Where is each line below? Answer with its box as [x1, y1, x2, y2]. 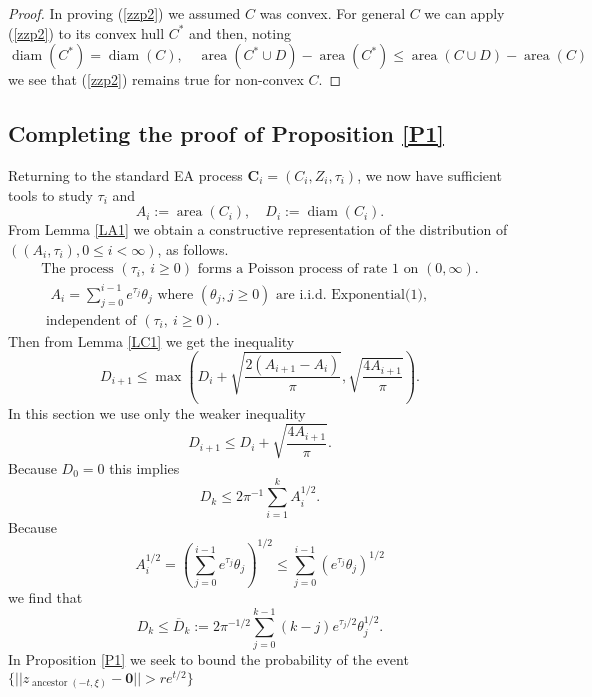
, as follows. [157, 238, 229, 259]
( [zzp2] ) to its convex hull [8, 22, 165, 43]
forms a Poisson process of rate [197, 262, 388, 277]
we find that [8, 587, 83, 608]
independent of [45, 313, 137, 328]
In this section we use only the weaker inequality [8, 402, 306, 423]
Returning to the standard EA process [8, 164, 243, 185]
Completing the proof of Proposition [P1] [8, 118, 445, 149]
